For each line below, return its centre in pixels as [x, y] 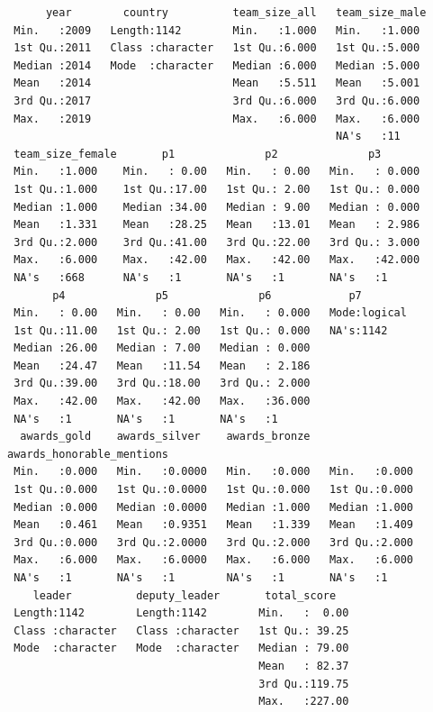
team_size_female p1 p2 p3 [198, 154]
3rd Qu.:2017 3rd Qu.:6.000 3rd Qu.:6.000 [217, 100]
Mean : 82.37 [304, 666]
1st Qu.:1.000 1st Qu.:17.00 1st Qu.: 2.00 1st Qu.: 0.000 [217, 189]
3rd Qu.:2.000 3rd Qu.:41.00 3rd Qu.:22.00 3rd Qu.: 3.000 [217, 242]
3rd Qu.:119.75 [304, 684]
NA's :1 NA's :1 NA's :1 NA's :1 [201, 578]
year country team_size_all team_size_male [236, 13]
